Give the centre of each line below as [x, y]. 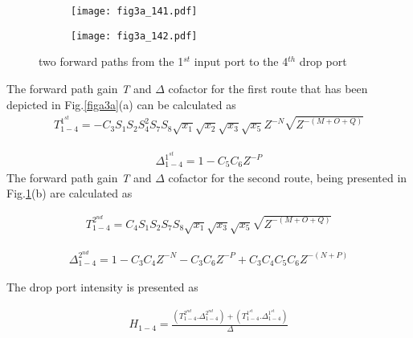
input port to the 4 [241, 61]
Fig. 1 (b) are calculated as [70, 193]
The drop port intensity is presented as [102, 287]
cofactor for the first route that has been [268, 88]
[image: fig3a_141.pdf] [134, 11]
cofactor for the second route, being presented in [288, 177]
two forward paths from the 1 [111, 61]
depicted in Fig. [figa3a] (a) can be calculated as [121, 104]
